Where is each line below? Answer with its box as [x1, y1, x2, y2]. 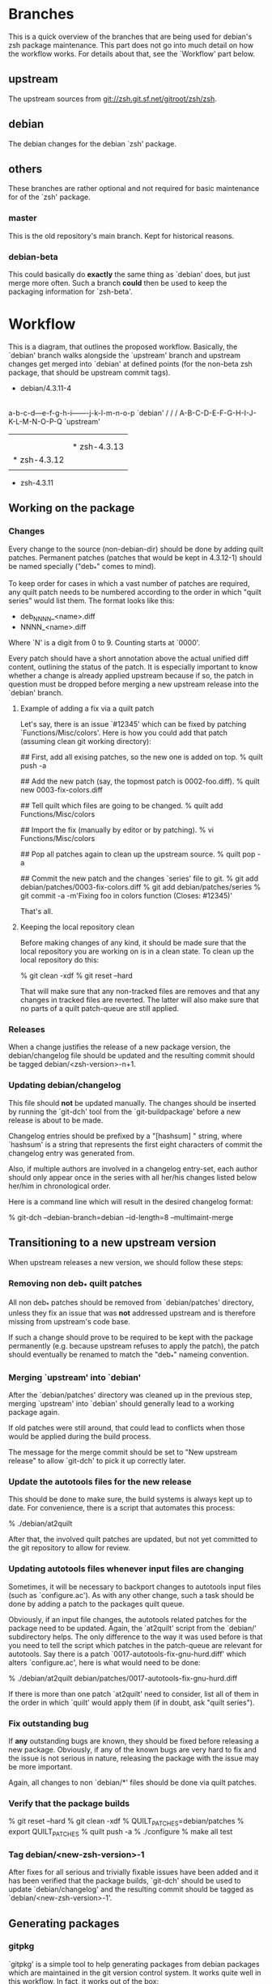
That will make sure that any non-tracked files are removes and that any [19, 987, 261, 996]
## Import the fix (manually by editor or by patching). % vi [19, 825, 215, 835]
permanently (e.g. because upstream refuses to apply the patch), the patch [8, 1340, 260, 1350]
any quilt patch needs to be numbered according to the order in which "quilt [8, 588, 261, 597]
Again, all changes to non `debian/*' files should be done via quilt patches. [8, 1778, 257, 1787]
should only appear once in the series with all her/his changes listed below [8, 1172, 257, 1182]
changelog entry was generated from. [8, 1148, 135, 1158]
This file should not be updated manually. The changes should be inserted [8, 1098, 257, 1107]
